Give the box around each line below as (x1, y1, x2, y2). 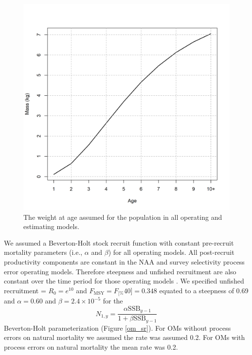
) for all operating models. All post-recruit (108, 247, 234, 257)
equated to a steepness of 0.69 (159, 285, 249, 295)
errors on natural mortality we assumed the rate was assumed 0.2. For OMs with (4, 332, 245, 342)
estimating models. (23, 221, 79, 231)
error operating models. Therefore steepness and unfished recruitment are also (4, 266, 236, 276)
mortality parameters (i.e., (4, 247, 83, 257)
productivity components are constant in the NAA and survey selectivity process (4, 256, 245, 266)
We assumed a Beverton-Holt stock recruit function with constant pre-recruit (4, 237, 234, 248)
